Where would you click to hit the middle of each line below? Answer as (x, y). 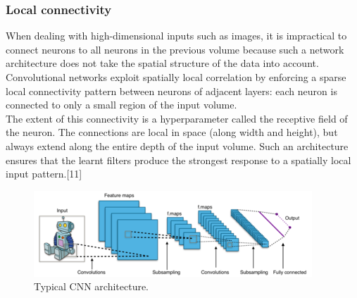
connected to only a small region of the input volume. (121, 105)
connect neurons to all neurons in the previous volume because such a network (175, 49)
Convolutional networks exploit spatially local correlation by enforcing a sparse (176, 77)
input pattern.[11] (44, 174)
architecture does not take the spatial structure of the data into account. (162, 63)
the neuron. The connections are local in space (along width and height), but (172, 132)
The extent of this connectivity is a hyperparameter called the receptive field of (177, 118)
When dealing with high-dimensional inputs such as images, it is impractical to (176, 36)
